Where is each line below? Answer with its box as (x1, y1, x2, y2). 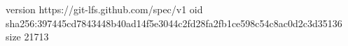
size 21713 (6, 29, 49, 44)
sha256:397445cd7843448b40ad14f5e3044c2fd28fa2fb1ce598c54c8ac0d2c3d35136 (6, 15, 342, 30)
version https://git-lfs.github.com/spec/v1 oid (6, 2, 203, 16)
